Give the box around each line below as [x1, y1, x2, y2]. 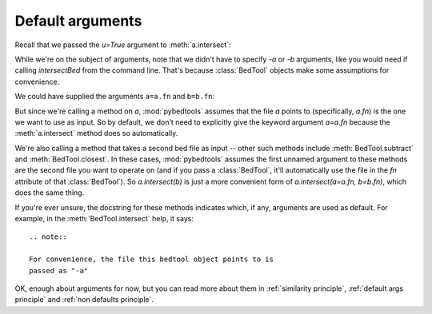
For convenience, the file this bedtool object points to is [29, 255, 274, 264]
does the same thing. [14, 188, 85, 197]
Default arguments [14, 12, 142, 30]
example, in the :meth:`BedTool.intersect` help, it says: [14, 214, 194, 224]
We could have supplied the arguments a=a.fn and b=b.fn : [14, 92, 215, 101]
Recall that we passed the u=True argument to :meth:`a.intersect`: [14, 40, 231, 50]
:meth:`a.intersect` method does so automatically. [14, 129, 178, 138]
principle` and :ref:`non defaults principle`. [14, 295, 154, 304]
